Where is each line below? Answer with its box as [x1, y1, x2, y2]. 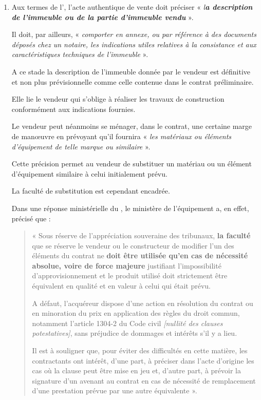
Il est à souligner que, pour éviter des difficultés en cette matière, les [32, 345, 248, 356]
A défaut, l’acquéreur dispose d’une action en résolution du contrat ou [32, 297, 253, 308]
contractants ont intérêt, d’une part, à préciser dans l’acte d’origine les [32, 355, 254, 366]
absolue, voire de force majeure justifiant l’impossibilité [32, 260, 221, 271]
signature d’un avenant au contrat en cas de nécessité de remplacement [32, 375, 256, 386]
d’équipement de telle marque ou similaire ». [11, 141, 151, 151]
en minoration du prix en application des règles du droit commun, [32, 308, 240, 318]
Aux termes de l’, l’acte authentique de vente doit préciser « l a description [11, 2, 253, 12]
